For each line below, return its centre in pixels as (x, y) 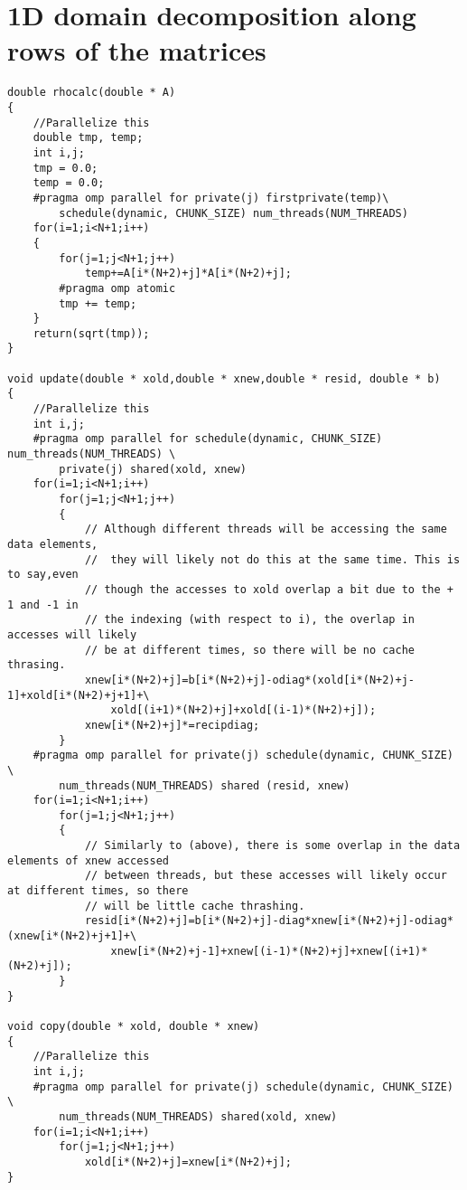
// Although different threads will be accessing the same (266, 529)
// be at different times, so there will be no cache (250, 650)
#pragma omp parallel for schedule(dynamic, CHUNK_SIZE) (208, 439)
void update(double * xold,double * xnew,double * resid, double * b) (224, 378)
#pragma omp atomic (117, 288)
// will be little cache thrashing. (195, 906)
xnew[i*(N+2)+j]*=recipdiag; (172, 725)
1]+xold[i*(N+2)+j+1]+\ (79, 695)
